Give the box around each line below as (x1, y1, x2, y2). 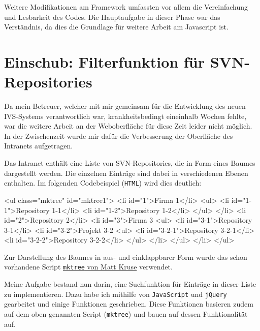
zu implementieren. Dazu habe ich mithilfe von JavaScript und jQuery (4, 288, 227, 299)
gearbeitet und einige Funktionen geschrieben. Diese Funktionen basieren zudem (4, 298, 253, 309)
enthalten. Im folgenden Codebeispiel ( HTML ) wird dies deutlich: (4, 177, 202, 188)
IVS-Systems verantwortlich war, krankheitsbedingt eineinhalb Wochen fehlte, (4, 110, 247, 121)
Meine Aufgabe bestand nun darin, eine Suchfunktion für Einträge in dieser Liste (4, 279, 256, 289)
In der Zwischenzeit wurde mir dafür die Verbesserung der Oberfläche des (4, 130, 233, 141)
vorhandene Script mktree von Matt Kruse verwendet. (4, 261, 173, 272)
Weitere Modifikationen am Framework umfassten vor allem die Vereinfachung (4, 2, 248, 12)
